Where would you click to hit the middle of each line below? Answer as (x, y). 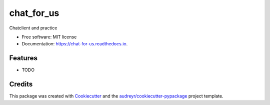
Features (23, 58)
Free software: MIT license (49, 37)
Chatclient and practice (33, 28)
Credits (21, 84)
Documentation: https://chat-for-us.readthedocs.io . (75, 44)
